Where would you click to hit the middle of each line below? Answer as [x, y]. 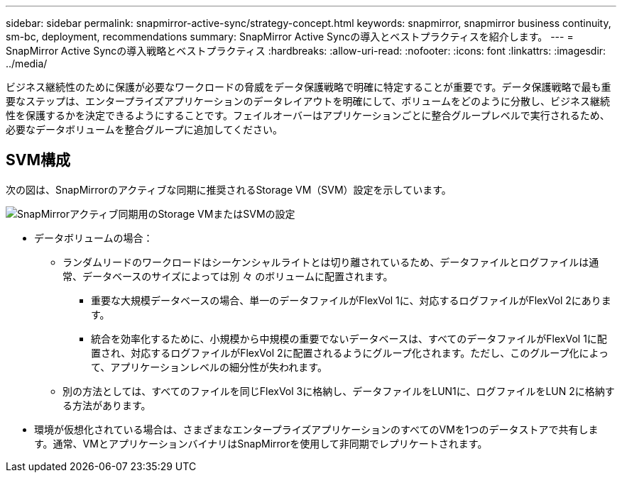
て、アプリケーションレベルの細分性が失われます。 [209, 367]
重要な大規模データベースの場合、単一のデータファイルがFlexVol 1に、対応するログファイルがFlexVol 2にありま [351, 300]
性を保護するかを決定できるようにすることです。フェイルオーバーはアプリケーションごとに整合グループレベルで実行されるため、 [308, 115]
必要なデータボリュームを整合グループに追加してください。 [144, 129]
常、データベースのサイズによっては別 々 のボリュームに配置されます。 [228, 276]
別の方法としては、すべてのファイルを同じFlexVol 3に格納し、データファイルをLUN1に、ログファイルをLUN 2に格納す [339, 391]
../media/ [27, 63]
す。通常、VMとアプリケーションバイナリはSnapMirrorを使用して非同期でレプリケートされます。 [261, 443]
